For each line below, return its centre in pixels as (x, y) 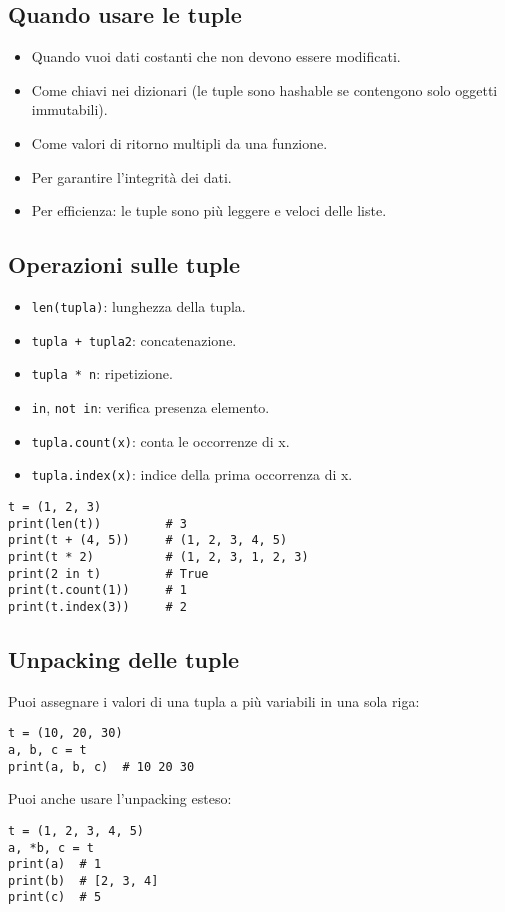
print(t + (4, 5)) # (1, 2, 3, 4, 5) (148, 540)
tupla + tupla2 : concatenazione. (134, 339)
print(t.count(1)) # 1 (97, 590)
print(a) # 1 (55, 864)
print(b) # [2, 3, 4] (83, 880)
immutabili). (69, 109)
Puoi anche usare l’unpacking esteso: (120, 798)
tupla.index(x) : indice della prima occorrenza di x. (192, 474)
